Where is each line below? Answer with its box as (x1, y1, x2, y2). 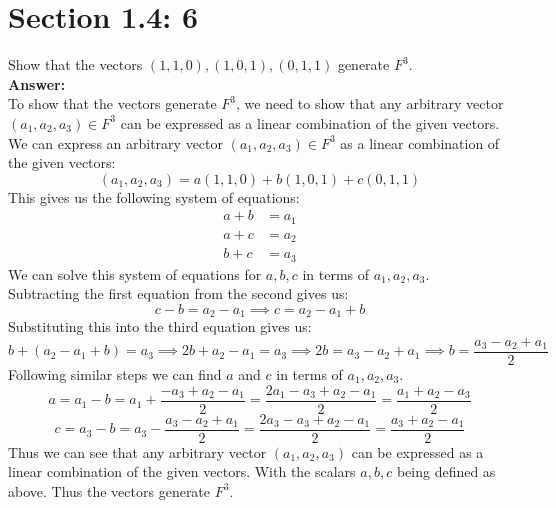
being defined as (396, 461, 496, 482)
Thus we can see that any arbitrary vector (8, 441, 267, 462)
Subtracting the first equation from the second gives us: (8, 283, 349, 304)
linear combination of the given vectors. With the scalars (8, 461, 356, 482)
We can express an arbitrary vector (8, 132, 224, 153)
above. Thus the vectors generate (8, 480, 211, 501)
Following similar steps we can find (8, 364, 222, 385)
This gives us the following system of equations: (8, 186, 300, 207)
